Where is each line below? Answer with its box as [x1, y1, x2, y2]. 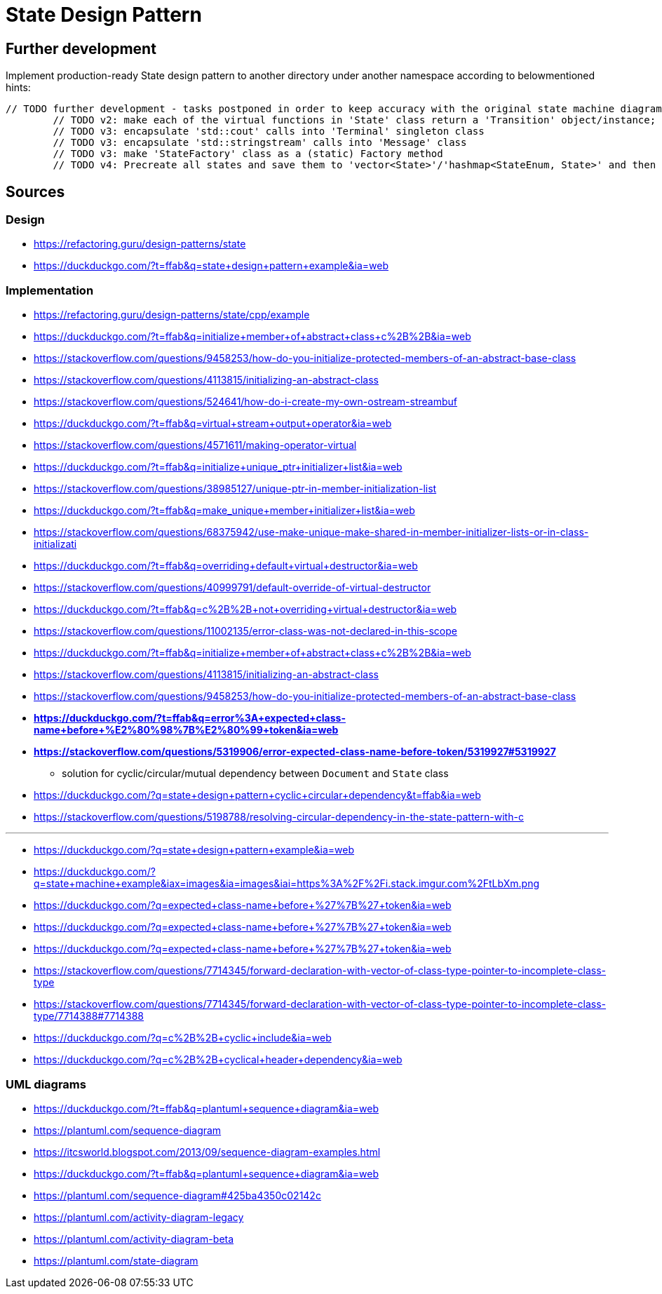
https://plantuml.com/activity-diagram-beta [34, 1232, 234, 1245]
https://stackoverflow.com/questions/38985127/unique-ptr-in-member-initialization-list [34, 483, 437, 495]
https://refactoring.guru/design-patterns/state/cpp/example [34, 309, 310, 321]
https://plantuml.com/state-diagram [34, 1254, 198, 1267]
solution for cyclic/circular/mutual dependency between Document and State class [62, 767, 449, 780]
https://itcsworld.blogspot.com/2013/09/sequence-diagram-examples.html [34, 1145, 381, 1158]
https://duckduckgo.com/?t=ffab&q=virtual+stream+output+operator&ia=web [34, 417, 392, 430]
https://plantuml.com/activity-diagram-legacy [34, 1211, 244, 1223]
